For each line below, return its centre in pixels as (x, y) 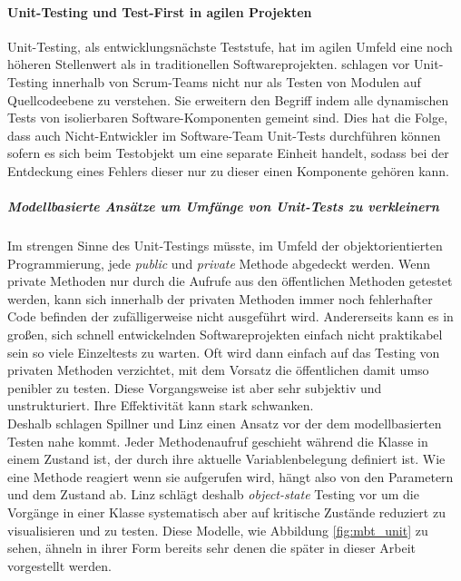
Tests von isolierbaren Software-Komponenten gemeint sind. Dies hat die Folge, (228, 118)
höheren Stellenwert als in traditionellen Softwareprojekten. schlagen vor (209, 64)
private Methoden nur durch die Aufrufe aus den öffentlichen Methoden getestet (230, 281)
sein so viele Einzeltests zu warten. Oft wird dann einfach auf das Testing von (224, 352)
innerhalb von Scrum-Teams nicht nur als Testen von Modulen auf (236, 81)
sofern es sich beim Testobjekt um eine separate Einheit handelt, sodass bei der (228, 153)
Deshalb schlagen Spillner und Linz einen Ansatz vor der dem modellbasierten (225, 423)
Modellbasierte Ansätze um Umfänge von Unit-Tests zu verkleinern (223, 207)
